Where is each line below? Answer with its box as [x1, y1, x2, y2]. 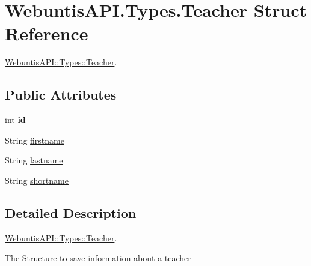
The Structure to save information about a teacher [5, 252, 191, 264]
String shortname [5, 174, 69, 186]
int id [5, 113, 26, 126]
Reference [5, 21, 88, 46]
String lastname [5, 154, 63, 166]
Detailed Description [5, 203, 137, 222]
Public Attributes [5, 85, 117, 104]
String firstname [5, 133, 64, 146]
